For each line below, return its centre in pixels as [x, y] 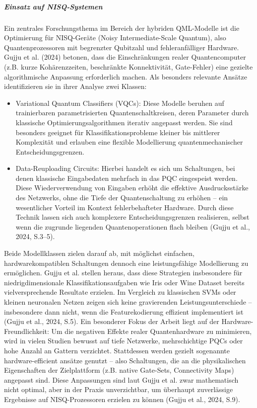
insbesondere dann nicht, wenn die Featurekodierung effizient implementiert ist [124, 311]
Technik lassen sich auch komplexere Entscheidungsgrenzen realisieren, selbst [132, 217]
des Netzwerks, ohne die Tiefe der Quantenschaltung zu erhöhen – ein [122, 198]
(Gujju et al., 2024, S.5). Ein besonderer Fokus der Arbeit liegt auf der [112, 321]
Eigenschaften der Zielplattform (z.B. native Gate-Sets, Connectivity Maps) [119, 370]
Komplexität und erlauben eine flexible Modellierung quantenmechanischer [129, 142]
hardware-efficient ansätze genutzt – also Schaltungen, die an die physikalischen [125, 360]
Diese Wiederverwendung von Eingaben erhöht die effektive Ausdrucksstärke [132, 188]
